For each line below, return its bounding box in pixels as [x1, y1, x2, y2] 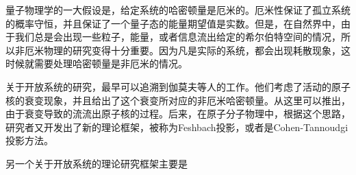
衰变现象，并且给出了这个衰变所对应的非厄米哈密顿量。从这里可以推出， [24, 93, 351, 107]
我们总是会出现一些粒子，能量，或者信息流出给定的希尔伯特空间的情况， [14, 30, 341, 44]
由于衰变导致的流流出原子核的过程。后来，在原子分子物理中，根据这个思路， [5, 106, 351, 121]
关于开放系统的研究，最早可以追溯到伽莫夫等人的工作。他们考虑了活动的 [5, 79, 331, 93]
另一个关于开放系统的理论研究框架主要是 [5, 156, 188, 170]
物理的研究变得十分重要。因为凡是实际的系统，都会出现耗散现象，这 [43, 43, 351, 57]
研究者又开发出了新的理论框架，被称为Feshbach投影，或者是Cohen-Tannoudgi [5, 119, 348, 134]
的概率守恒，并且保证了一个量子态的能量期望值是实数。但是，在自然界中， [5, 16, 341, 30]
